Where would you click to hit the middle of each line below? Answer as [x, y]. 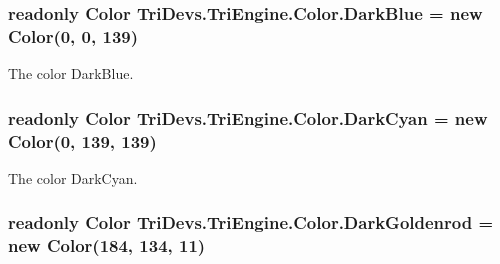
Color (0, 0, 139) [73, 35]
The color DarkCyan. [73, 177]
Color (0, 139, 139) [82, 140]
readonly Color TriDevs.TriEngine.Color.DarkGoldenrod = [251, 222]
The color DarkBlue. [71, 73]
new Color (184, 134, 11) [107, 245]
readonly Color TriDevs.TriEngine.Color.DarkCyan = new [248, 117]
